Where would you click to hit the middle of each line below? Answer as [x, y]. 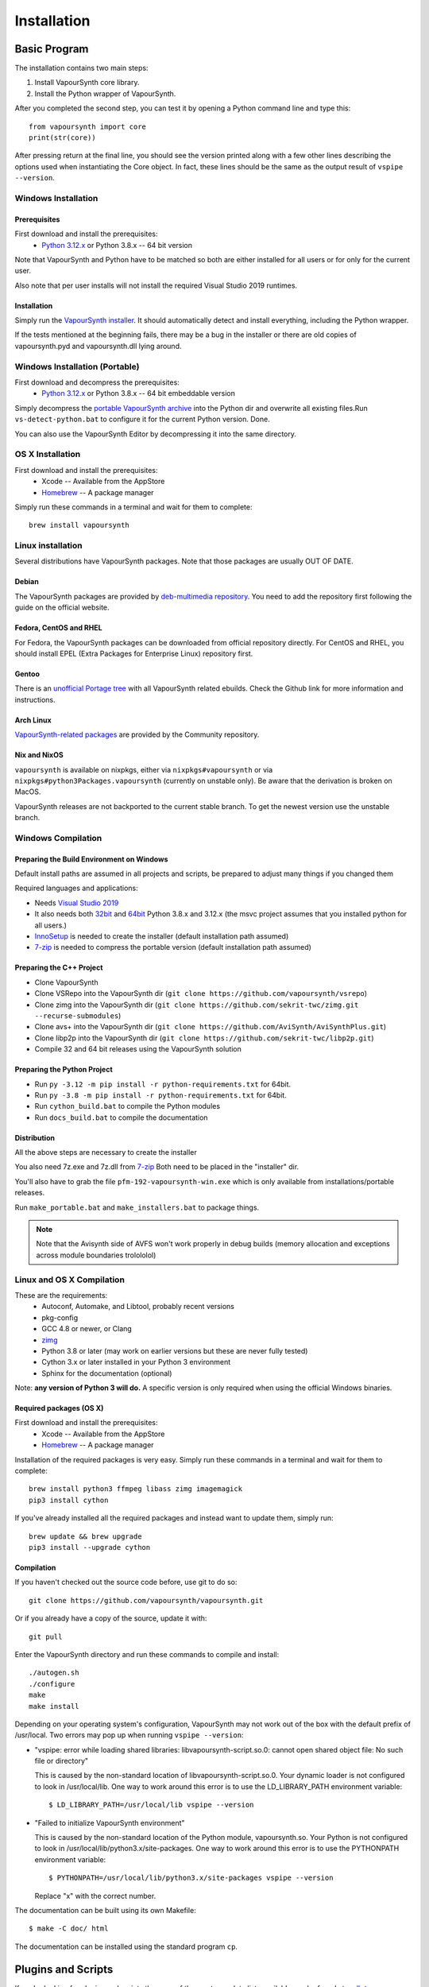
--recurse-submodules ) [78, 1015]
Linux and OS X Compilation [70, 1280]
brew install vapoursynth [79, 525]
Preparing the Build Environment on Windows [91, 859]
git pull [46, 1636]
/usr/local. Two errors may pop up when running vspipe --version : [129, 1735]
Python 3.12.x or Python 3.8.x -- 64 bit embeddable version [139, 393]
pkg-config [60, 1317]
